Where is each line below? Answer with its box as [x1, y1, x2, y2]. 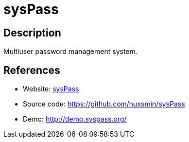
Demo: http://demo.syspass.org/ [23, 115, 127, 124]
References [3, 64, 60, 76]
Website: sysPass [23, 85, 79, 93]
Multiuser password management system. [3, 47, 137, 56]
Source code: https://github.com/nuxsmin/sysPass [23, 100, 185, 108]
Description [3, 26, 61, 39]
